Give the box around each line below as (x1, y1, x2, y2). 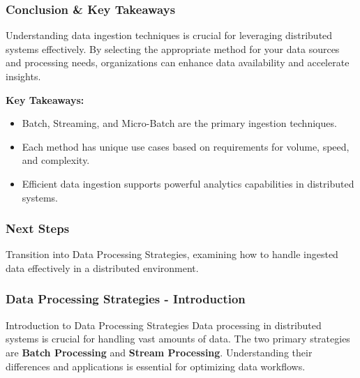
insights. (6, 69, 41, 83)
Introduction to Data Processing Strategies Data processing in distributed (6, 317, 322, 332)
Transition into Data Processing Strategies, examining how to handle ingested (6, 247, 338, 262)
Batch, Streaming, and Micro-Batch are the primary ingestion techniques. (22, 116, 337, 130)
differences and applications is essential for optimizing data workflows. (6, 358, 306, 373)
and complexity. (22, 153, 90, 167)
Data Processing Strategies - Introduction (6, 290, 246, 308)
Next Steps (6, 220, 70, 237)
